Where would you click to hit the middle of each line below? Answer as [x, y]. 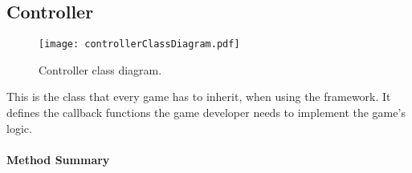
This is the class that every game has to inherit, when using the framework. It [199, 97]
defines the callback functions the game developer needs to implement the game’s [206, 113]
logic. [19, 128]
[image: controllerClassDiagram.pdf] [139, 44]
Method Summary [58, 159]
